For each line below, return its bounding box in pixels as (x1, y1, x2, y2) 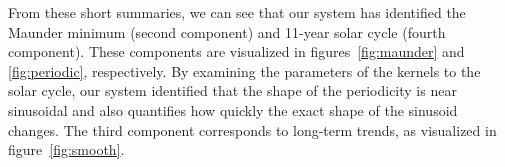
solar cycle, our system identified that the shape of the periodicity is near (8, 80, 457, 101)
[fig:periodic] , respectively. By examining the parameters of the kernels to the (8, 60, 481, 81)
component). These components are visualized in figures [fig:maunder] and (8, 41, 465, 62)
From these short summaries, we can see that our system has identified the (8, 2, 466, 22)
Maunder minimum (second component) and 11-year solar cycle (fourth (8, 21, 446, 42)
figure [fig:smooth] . (8, 139, 125, 160)
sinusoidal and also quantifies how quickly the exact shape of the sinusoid (8, 99, 458, 120)
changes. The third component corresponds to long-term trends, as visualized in (8, 119, 497, 140)
